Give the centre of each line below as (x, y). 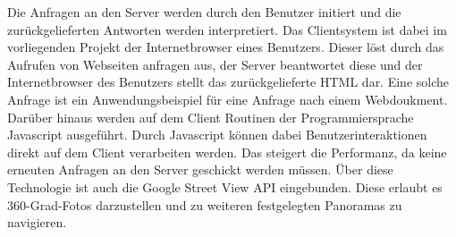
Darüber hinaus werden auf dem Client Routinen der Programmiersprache (211, 117)
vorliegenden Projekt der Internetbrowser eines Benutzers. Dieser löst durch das (226, 47)
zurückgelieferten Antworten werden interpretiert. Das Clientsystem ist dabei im (227, 29)
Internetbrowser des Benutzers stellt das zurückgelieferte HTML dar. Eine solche (228, 82)
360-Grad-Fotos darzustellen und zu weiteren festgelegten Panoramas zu (205, 204)
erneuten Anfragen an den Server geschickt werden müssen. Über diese (200, 169)
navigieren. (37, 222)
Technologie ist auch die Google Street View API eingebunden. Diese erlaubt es (225, 186)
